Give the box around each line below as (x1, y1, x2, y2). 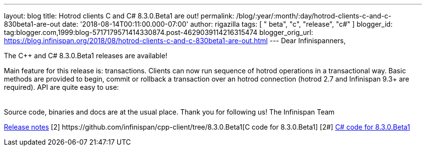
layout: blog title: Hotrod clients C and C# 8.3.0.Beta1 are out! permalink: (4, 12, 234, 20)
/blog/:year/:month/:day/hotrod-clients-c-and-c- (236, 12, 391, 20)
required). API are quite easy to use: (4, 83, 119, 91)
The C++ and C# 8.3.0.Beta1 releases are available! (4, 51, 167, 60)
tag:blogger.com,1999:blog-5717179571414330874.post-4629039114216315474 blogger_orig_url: (4, 28, 313, 36)
